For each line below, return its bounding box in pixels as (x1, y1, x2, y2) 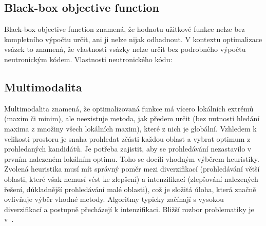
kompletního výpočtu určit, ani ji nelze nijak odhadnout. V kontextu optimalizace (4, 33, 262, 44)
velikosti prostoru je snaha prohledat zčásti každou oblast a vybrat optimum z (4, 133, 251, 144)
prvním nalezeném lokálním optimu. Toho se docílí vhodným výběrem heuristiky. (4, 153, 259, 164)
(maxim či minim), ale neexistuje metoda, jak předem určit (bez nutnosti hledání (4, 113, 260, 124)
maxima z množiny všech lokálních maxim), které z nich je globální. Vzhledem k (4, 123, 257, 134)
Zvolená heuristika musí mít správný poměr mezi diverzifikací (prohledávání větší (4, 163, 260, 174)
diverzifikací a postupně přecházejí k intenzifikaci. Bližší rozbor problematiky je (4, 203, 254, 214)
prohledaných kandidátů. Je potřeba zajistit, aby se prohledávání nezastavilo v (4, 143, 252, 154)
